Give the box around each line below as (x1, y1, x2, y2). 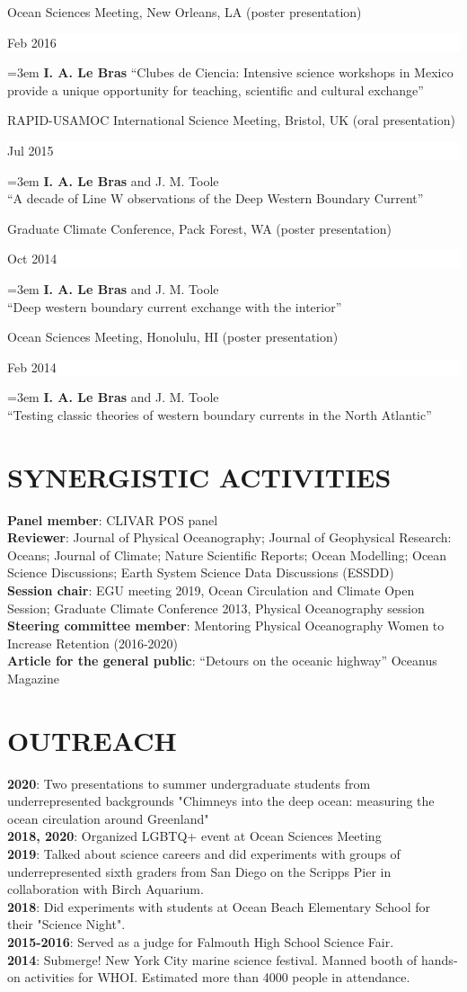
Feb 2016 (7, 32, 57, 51)
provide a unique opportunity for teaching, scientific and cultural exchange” (7, 80, 424, 99)
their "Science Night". (7, 915, 126, 934)
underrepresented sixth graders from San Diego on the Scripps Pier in (7, 862, 392, 880)
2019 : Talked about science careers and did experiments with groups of (7, 845, 401, 863)
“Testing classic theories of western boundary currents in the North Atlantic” (7, 405, 432, 424)
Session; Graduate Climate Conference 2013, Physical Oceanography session (7, 598, 425, 617)
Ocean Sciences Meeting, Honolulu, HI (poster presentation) (7, 327, 339, 346)
